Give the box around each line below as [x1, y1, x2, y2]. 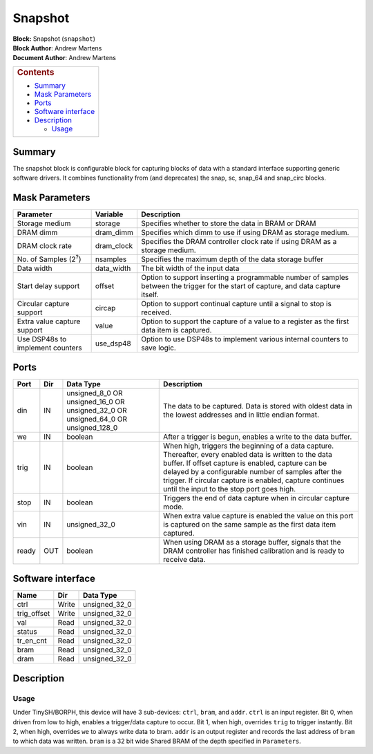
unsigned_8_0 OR [66, 388, 124, 397]
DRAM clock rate [17, 241, 73, 251]
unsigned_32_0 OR [66, 405, 127, 415]
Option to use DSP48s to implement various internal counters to [141, 334, 349, 344]
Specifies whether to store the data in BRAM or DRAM [141, 218, 316, 228]
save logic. [141, 343, 176, 352]
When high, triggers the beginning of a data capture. [163, 441, 334, 451]
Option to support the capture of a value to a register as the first [141, 317, 350, 326]
